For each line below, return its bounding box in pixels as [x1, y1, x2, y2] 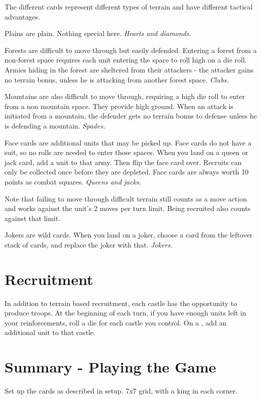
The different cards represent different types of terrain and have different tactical [5, 1, 253, 11]
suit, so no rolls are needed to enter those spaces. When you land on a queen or [5, 147, 248, 157]
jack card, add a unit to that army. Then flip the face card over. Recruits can [5, 156, 242, 167]
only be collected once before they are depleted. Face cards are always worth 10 [5, 166, 248, 177]
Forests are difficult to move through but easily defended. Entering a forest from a [5, 44, 257, 55]
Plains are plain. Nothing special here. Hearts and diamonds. [5, 28, 191, 38]
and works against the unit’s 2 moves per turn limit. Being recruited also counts [5, 203, 250, 213]
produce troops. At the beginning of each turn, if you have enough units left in [5, 307, 246, 318]
